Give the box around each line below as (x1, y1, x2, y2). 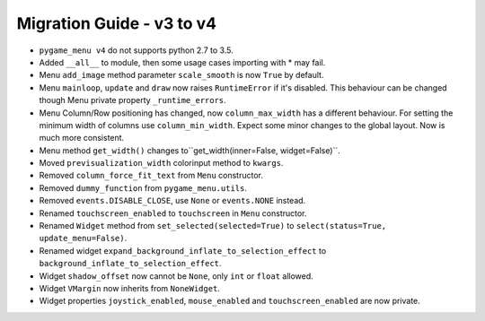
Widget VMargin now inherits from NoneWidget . (39, 282, 220, 293)
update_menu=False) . (39, 233, 128, 244)
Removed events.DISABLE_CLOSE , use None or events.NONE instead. (39, 195, 306, 206)
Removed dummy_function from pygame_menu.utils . (39, 182, 247, 193)
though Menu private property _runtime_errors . (39, 95, 226, 106)
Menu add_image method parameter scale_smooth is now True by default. (39, 70, 324, 81)
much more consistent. (39, 133, 125, 143)
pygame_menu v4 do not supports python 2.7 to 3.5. (39, 45, 234, 56)
